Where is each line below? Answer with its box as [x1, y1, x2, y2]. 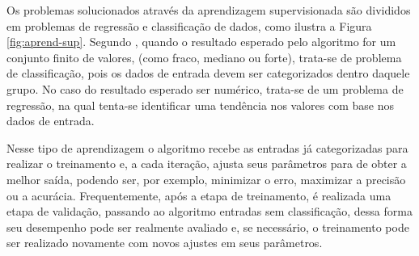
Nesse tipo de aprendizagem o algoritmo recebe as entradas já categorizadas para [6, 139, 408, 156]
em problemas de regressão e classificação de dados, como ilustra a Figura [6, 17, 372, 34]
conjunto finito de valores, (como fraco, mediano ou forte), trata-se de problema [6, 48, 402, 65]
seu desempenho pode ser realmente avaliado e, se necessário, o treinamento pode [6, 218, 409, 235]
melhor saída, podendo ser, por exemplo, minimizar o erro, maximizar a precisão [6, 170, 406, 187]
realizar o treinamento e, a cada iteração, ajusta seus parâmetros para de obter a [6, 155, 407, 172]
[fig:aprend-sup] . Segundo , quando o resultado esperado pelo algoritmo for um [6, 33, 396, 50]
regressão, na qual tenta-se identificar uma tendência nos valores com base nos [6, 96, 394, 113]
